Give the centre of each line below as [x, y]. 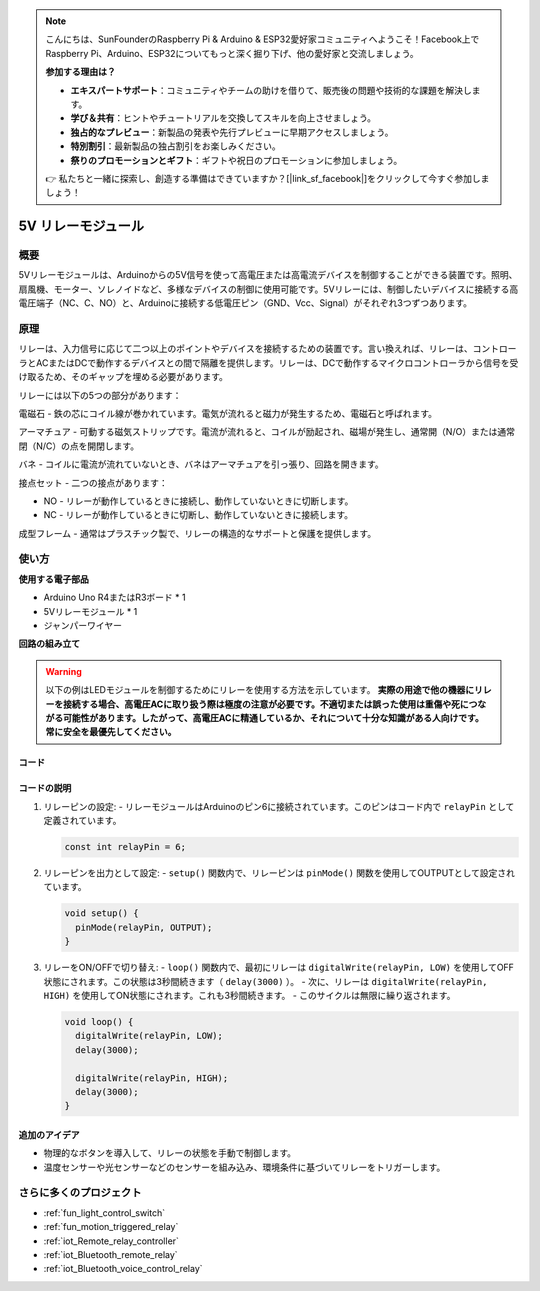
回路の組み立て [49, 644]
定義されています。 [82, 821]
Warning [63, 671]
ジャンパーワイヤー [82, 625]
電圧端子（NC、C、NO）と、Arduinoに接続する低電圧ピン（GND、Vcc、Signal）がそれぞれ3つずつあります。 [245, 303]
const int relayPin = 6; [125, 847]
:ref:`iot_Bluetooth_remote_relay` [111, 1255]
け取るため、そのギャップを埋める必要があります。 [123, 377]
